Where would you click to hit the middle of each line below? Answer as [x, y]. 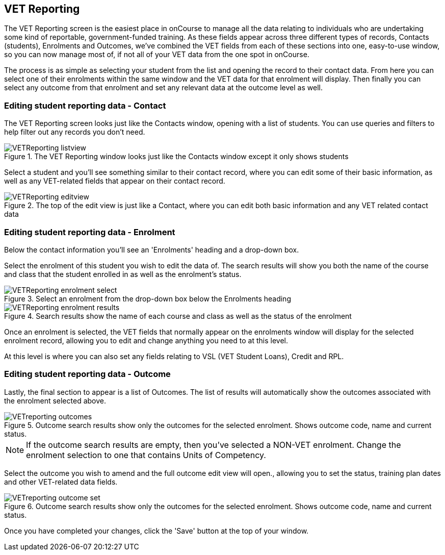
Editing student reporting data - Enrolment [90, 232]
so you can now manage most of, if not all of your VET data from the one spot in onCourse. [157, 55]
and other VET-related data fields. [61, 482]
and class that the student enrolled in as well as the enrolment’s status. [123, 274]
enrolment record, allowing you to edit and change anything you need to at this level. [146, 340]
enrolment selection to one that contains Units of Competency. [146, 455]
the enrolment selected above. [55, 400]
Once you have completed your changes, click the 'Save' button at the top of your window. [156, 531]
